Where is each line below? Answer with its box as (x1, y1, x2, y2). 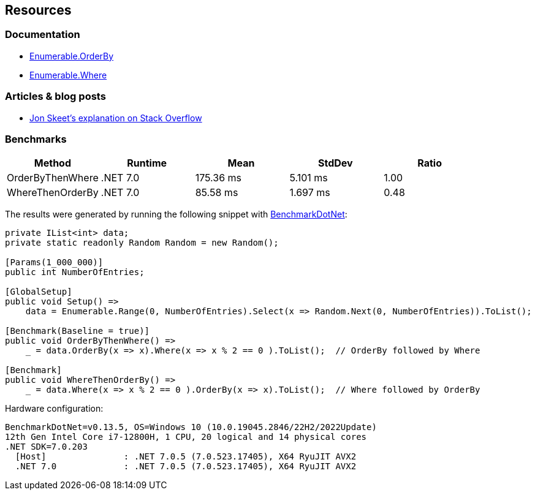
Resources (5, 2, 72, 18)
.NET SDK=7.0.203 (5, 442, 88, 452)
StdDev (318, 157, 353, 170)
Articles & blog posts (5, 90, 106, 103)
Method (34, 157, 71, 170)
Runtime (127, 157, 167, 170)
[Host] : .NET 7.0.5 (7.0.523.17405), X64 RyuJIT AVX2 (15, 452, 357, 462)
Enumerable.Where (29, 69, 107, 80)
